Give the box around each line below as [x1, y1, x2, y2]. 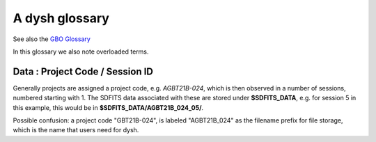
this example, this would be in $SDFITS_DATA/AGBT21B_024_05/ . [13, 103, 204, 111]
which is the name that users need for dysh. [13, 126, 139, 134]
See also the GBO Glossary [13, 35, 91, 43]
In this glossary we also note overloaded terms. [13, 47, 149, 56]
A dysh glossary [13, 10, 109, 26]
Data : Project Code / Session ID [13, 65, 153, 77]
